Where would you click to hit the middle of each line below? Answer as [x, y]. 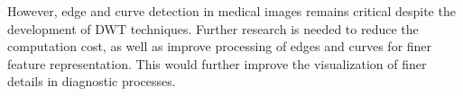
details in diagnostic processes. [92, 81]
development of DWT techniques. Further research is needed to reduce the [213, 28]
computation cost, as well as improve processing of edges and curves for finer [220, 46]
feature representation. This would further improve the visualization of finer [217, 63]
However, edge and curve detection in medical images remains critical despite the [231, 11]
